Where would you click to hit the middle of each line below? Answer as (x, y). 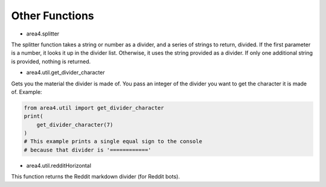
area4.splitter (43, 34)
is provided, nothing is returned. (51, 61)
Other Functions (53, 16)
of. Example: (27, 92)
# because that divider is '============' (88, 150)
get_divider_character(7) (75, 124)
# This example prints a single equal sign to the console (113, 142)
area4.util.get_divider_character (66, 73)
